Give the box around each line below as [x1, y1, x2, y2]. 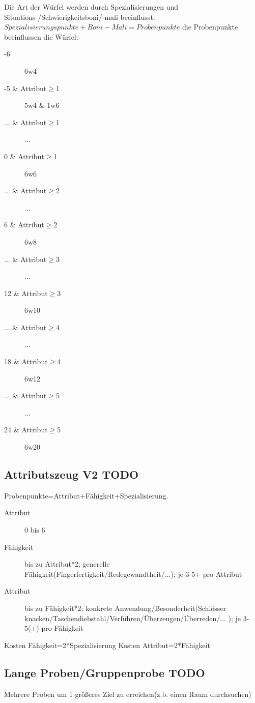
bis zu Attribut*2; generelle [24, 559, 110, 569]
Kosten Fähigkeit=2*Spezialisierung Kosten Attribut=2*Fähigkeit [4, 639, 210, 650]
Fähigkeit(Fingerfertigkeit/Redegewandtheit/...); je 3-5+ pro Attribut [24, 568, 242, 579]
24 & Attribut [4, 424, 48, 435]
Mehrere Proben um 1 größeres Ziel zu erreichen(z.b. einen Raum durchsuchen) [4, 688, 251, 699]
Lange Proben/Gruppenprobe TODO [4, 664, 205, 680]
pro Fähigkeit [41, 623, 83, 633]
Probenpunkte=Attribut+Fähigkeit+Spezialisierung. [4, 490, 168, 501]
